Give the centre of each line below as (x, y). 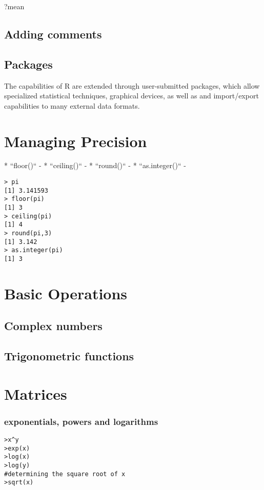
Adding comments (53, 34)
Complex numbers (53, 326)
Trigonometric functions (69, 356)
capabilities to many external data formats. (72, 105)
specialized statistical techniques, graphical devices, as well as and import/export (131, 96)
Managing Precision (76, 141)
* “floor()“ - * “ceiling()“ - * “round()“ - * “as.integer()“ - (95, 165)
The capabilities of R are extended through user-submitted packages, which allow (132, 85)
